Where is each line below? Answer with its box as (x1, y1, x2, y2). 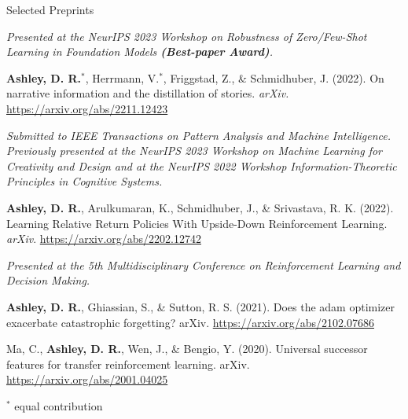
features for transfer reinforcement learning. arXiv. (6, 355, 250, 372)
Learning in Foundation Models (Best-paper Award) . (6, 43, 274, 60)
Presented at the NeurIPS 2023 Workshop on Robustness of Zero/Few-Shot (6, 28, 367, 44)
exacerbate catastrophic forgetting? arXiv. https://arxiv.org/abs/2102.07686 (6, 314, 374, 330)
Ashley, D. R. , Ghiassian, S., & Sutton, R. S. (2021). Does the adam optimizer (6, 298, 395, 314)
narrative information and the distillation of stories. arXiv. (6, 85, 289, 101)
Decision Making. (6, 272, 90, 289)
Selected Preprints (6, 2, 94, 17)
